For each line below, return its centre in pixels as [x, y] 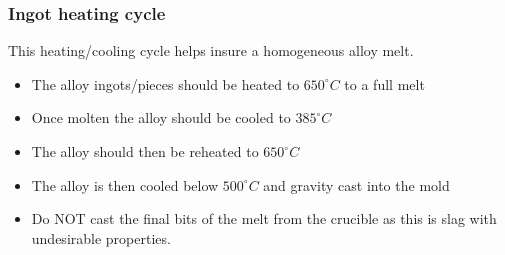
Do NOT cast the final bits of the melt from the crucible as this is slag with [264, 218]
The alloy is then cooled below [125, 184]
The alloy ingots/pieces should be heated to [165, 83]
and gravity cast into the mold [356, 184]
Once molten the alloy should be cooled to [161, 117]
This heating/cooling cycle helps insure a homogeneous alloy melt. [211, 50]
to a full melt [384, 83]
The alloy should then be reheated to [145, 151]
